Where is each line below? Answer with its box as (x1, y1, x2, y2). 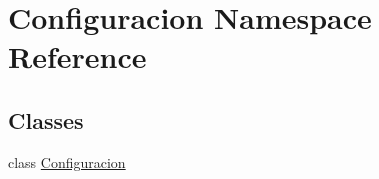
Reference (8, 36, 147, 77)
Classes (8, 104, 84, 135)
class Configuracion (8, 151, 126, 172)
